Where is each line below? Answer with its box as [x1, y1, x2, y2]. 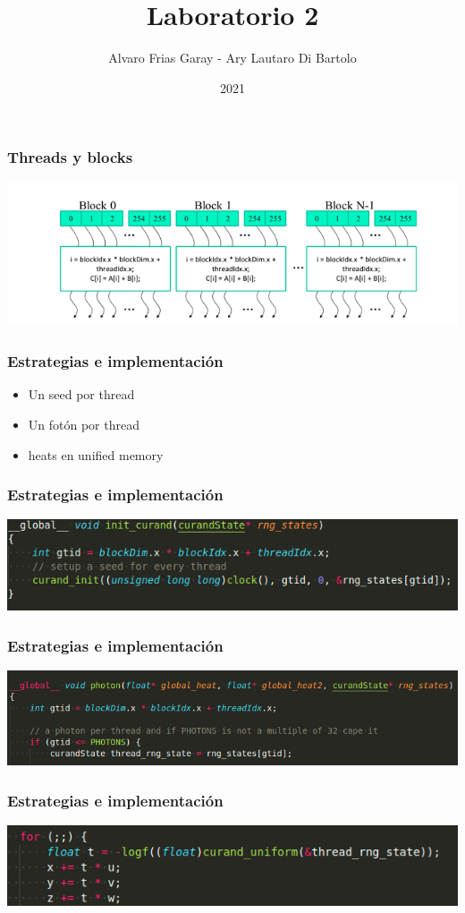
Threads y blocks [7, 146, 133, 168]
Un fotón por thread [28, 415, 139, 434]
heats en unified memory [28, 445, 164, 464]
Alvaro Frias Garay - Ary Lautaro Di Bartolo [108, 48, 357, 67]
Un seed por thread [28, 385, 135, 404]
